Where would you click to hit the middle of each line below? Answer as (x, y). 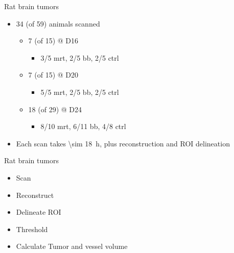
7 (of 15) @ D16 (53, 41)
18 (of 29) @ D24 (55, 109)
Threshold (32, 229)
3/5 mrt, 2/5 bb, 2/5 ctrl (80, 57)
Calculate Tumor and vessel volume (72, 246)
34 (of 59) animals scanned (58, 23)
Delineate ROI (39, 212)
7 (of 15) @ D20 (53, 75)
